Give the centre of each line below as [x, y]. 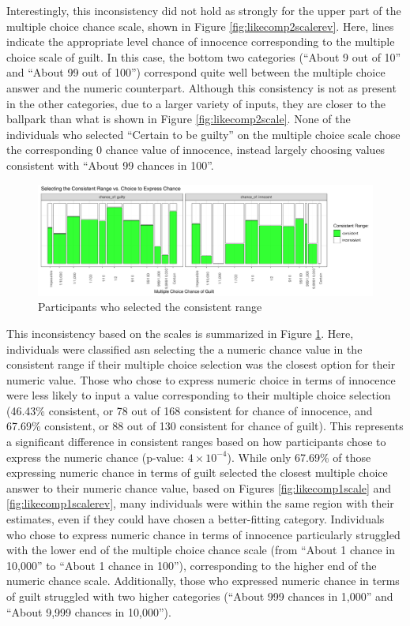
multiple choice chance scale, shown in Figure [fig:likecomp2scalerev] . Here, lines [200, 26]
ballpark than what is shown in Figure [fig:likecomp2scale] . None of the [179, 119]
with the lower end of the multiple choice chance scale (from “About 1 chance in [201, 550]
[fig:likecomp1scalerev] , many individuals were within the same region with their [200, 503]
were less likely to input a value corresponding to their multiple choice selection [199, 395]
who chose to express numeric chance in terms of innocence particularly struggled [203, 534]
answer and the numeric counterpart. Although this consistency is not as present [201, 87]
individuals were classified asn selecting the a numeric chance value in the [184, 349]
